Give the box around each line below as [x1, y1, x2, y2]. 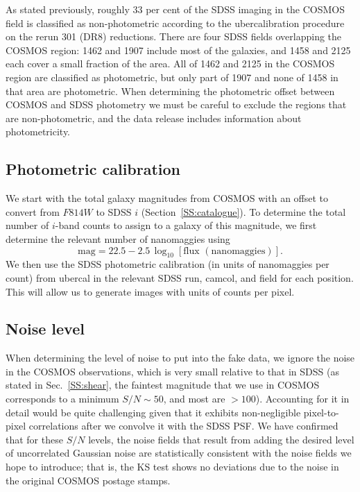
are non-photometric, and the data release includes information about [6, 110, 302, 125]
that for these [6, 432, 63, 446]
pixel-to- [303, 405, 339, 419]
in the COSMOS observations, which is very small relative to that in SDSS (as [6, 364, 339, 378]
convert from [6, 204, 60, 219]
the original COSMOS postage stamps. [6, 473, 171, 487]
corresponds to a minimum [6, 391, 119, 406]
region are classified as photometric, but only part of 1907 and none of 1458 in [6, 69, 338, 84]
